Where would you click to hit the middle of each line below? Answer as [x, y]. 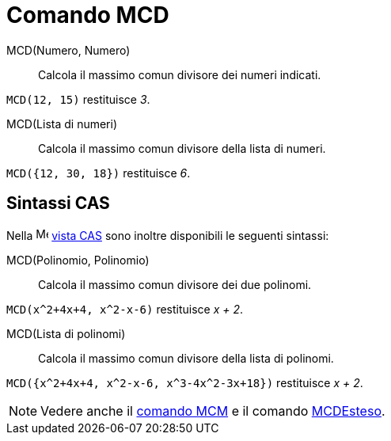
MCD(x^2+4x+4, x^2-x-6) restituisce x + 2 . [125, 309]
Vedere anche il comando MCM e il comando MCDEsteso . [213, 411]
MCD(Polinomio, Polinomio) [78, 260]
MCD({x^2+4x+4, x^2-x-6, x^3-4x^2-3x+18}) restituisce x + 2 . [185, 382]
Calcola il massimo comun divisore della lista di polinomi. [186, 358]
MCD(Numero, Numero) [68, 50]
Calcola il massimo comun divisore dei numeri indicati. [180, 74]
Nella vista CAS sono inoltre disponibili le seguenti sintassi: [168, 235]
